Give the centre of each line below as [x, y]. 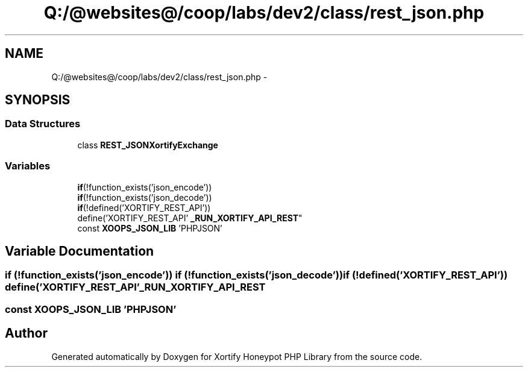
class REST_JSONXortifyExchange [148, 145]
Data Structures [43, 124]
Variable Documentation [80, 251]
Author [26, 333]
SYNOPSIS [38, 100]
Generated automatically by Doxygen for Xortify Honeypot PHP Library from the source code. [237, 356]
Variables [28, 166]
